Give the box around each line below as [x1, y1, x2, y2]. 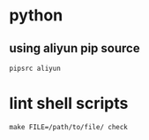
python [9, 5, 63, 26]
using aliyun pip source [9, 41, 140, 56]
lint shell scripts [9, 94, 129, 113]
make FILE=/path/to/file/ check [9, 122, 128, 131]
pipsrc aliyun [9, 64, 62, 73]
